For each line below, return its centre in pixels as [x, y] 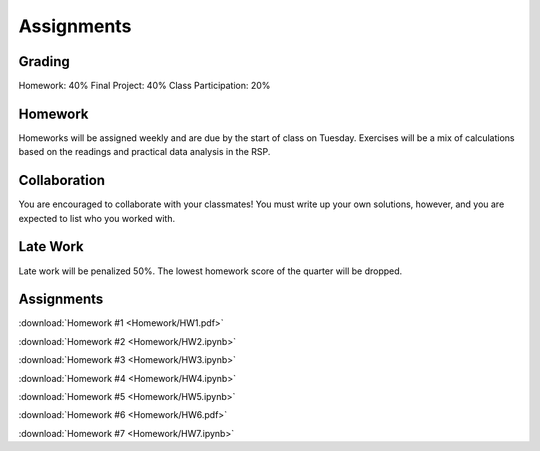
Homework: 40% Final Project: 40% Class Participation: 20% [144, 86]
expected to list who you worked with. [96, 218]
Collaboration [61, 180]
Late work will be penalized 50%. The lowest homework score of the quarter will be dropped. [210, 271]
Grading [44, 61]
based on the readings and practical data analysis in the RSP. [144, 152]
